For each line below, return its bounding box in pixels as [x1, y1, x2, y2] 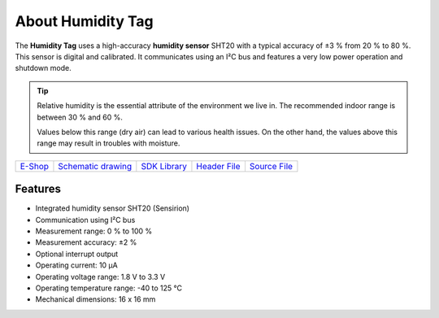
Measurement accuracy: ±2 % [35, 237, 137, 247]
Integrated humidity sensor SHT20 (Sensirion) [35, 203, 190, 213]
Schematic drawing [58, 160, 133, 172]
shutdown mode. [15, 63, 72, 73]
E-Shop [20, 160, 49, 172]
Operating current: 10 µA [35, 260, 118, 270]
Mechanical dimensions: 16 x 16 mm [35, 294, 156, 304]
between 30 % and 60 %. [37, 112, 124, 122]
